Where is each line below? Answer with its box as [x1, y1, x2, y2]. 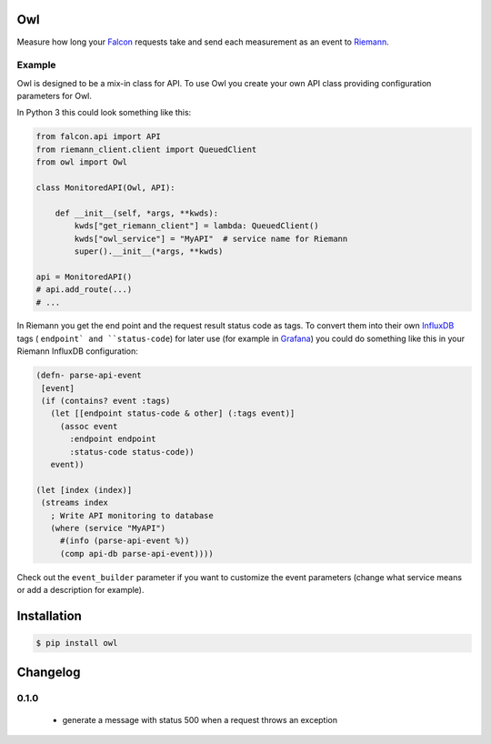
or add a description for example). [16, 585, 145, 596]
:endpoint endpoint [69, 434, 156, 445]
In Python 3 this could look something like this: [16, 107, 192, 118]
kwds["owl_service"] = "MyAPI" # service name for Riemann [74, 233, 348, 244]
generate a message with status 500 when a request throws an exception [62, 714, 338, 725]
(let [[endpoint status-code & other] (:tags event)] [50, 408, 296, 418]
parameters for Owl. [16, 91, 93, 102]
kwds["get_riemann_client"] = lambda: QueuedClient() [74, 221, 319, 231]
